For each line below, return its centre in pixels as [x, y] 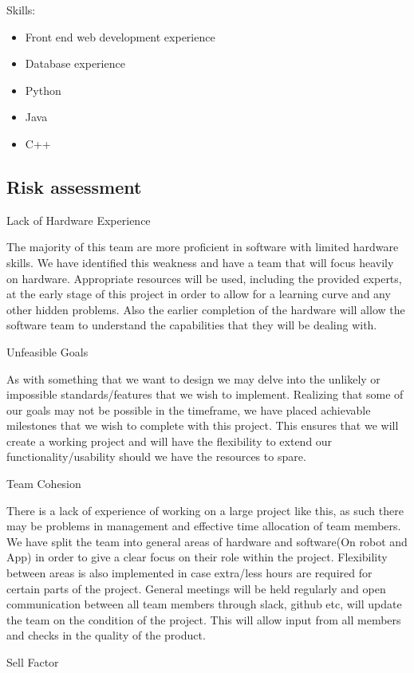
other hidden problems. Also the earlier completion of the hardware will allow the [206, 309]
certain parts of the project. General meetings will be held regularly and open [196, 588]
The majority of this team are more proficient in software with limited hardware [203, 247]
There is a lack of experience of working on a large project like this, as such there [205, 510]
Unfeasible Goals [47, 351]
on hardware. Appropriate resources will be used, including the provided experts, [204, 278]
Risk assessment [74, 186]
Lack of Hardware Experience [79, 220]
